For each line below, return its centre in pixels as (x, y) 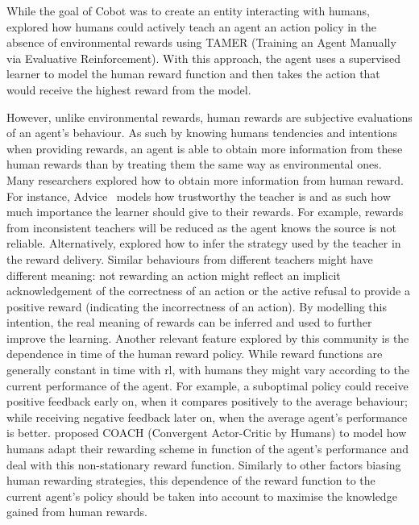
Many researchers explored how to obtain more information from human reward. (205, 179)
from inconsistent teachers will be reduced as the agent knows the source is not (202, 227)
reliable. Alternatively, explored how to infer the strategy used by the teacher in (204, 243)
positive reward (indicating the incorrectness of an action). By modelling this (197, 306)
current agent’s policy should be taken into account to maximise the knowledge (202, 496)
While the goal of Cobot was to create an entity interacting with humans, (188, 10)
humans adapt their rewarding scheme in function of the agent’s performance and (207, 449)
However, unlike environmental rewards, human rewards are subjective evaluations (209, 117)
